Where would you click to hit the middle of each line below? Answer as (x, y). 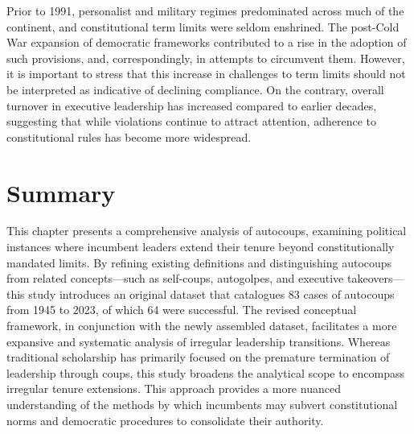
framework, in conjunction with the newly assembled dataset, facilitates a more (202, 326)
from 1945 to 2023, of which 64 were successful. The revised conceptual (182, 310)
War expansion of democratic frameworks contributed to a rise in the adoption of (207, 42)
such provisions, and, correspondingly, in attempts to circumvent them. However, (206, 58)
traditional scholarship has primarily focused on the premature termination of (198, 357)
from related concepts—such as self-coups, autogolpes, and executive (175, 278)
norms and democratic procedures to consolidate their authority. (165, 420)
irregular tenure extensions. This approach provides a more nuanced (174, 389)
